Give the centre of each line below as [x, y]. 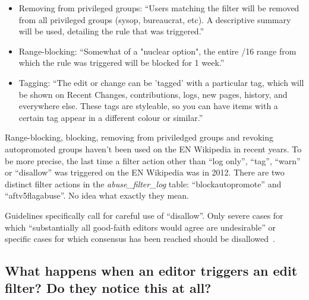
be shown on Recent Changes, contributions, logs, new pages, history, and [153, 94]
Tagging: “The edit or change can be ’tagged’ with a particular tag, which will [161, 82]
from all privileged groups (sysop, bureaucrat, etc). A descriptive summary [155, 19]
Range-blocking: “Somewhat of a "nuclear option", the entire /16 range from [157, 51]
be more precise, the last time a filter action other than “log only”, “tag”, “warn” [153, 160]
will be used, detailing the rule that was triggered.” [111, 31]
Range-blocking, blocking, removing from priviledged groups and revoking [139, 137]
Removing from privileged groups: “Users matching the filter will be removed [159, 8]
